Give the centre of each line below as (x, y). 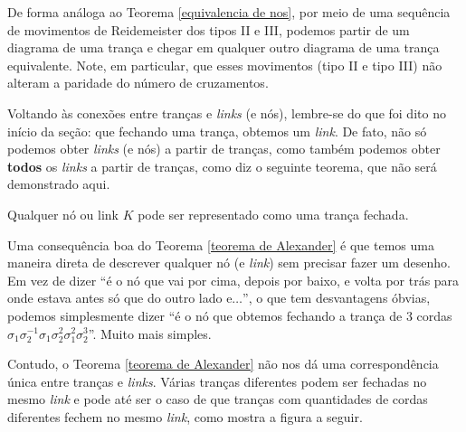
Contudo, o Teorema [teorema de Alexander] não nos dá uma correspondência (223, 364)
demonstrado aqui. (59, 184)
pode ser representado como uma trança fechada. (273, 214)
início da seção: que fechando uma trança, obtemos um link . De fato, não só (217, 131)
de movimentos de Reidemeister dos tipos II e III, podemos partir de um (209, 29)
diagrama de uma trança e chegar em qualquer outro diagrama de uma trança (223, 47)
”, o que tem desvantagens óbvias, (337, 298)
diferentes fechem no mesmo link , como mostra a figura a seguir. (185, 416)
